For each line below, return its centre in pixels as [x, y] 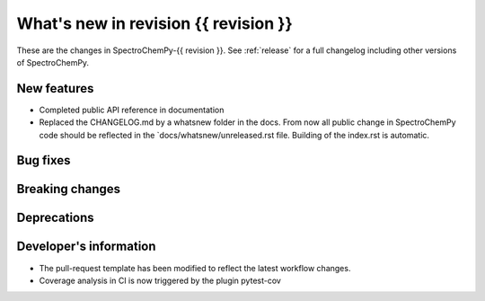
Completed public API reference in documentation [132, 110]
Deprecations [55, 218]
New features [55, 89]
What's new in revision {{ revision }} [155, 23]
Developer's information [86, 247]
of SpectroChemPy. [53, 62]
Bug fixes [44, 160]
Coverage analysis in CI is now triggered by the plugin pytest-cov [160, 280]
